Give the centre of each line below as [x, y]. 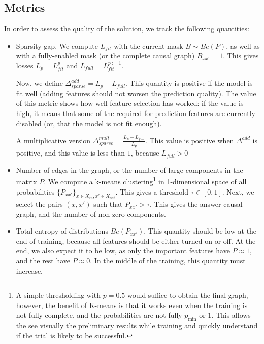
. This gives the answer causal [196, 204]
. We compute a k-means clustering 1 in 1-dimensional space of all [145, 181]
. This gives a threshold [152, 191]
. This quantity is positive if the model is [189, 83]
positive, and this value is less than [71, 153]
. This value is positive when [189, 140]
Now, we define [39, 83]
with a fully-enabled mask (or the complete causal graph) [105, 55]
